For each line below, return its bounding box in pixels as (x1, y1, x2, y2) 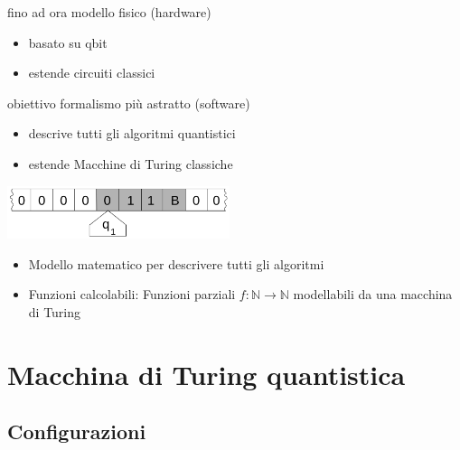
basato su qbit (28, 33, 108, 52)
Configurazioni (7, 417, 146, 445)
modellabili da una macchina (293, 285, 453, 304)
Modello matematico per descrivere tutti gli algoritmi (28, 254, 324, 273)
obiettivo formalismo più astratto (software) (7, 93, 250, 112)
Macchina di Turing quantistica (7, 355, 406, 392)
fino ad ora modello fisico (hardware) (7, 3, 211, 21)
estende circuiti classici (28, 63, 155, 82)
